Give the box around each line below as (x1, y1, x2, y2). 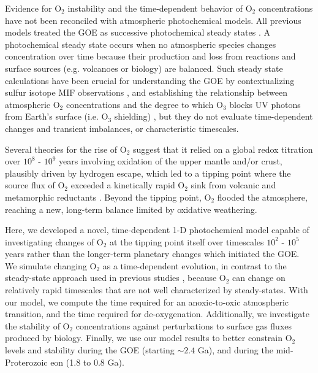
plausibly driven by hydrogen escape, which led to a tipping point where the (5, 166, 291, 179)
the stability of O (5, 319, 70, 332)
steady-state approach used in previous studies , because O (5, 271, 226, 284)
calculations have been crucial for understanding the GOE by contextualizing (5, 74, 295, 87)
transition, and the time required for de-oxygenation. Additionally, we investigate (5, 307, 309, 320)
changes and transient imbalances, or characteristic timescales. (5, 121, 239, 134)
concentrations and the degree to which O (66, 98, 223, 110)
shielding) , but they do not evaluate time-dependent (114, 110, 313, 123)
